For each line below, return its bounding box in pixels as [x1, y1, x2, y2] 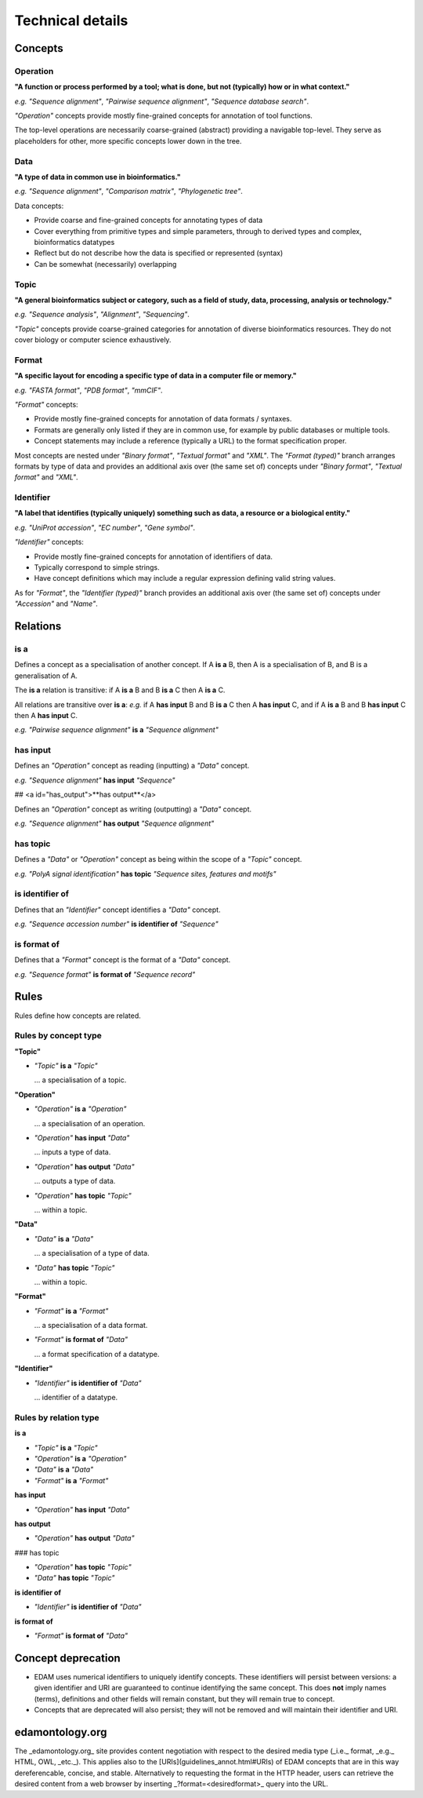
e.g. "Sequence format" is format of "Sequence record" [14, 969, 196, 979]
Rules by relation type [14, 1412, 99, 1423]
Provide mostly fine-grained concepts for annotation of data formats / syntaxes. [34, 414, 292, 424]
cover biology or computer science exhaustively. [14, 335, 172, 345]
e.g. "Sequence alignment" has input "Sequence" [14, 775, 175, 785]
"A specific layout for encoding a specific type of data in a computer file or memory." [14, 371, 297, 381]
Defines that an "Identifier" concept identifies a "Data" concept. [14, 905, 221, 914]
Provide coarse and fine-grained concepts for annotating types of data [34, 216, 263, 225]
